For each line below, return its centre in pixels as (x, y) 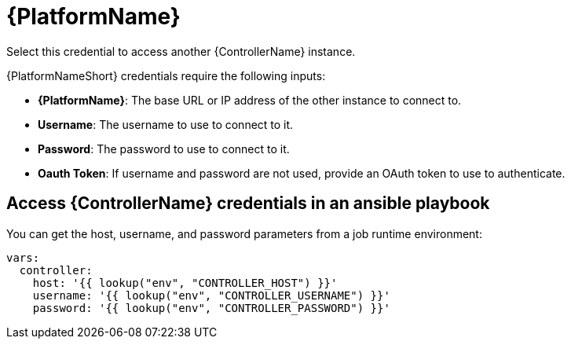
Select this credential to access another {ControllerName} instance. (181, 51)
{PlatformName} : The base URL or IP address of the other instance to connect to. (250, 100)
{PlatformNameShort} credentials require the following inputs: (166, 75)
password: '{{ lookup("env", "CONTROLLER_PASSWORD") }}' (211, 308)
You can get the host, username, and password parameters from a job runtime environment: (244, 233)
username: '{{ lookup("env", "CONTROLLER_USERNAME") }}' (211, 295)
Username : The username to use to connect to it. (166, 124)
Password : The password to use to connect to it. (164, 149)
